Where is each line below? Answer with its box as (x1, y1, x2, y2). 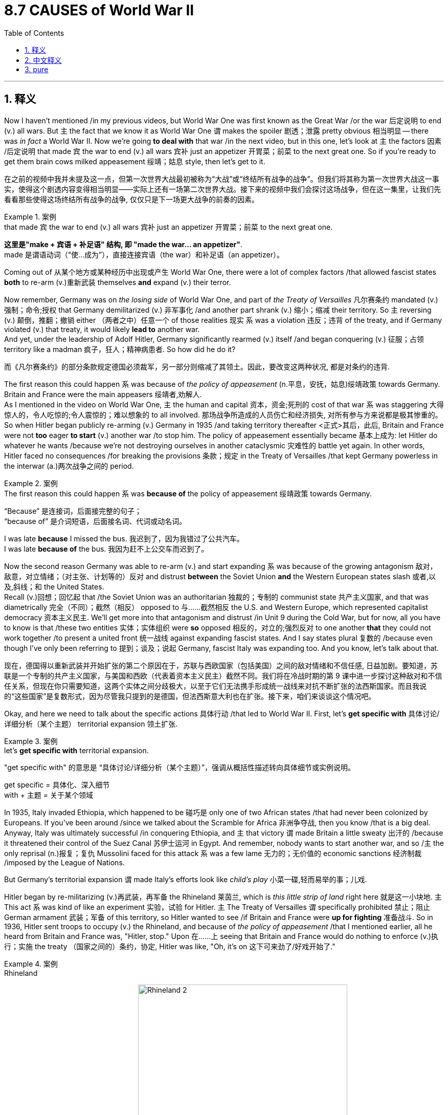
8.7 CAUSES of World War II (4, 2, 194, 19)
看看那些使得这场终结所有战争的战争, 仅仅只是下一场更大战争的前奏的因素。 (4, 194, 259, 204)
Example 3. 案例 (4, 736, 58, 746)
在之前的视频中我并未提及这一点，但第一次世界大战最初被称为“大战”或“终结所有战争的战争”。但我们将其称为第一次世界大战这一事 (4, 174, 439, 183)
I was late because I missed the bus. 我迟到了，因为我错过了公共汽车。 (4, 534, 244, 543)
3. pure (25, 64, 49, 74)
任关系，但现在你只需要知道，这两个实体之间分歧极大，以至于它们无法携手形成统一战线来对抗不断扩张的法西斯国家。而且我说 (4, 681, 427, 690)
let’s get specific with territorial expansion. (4, 746, 149, 755)
